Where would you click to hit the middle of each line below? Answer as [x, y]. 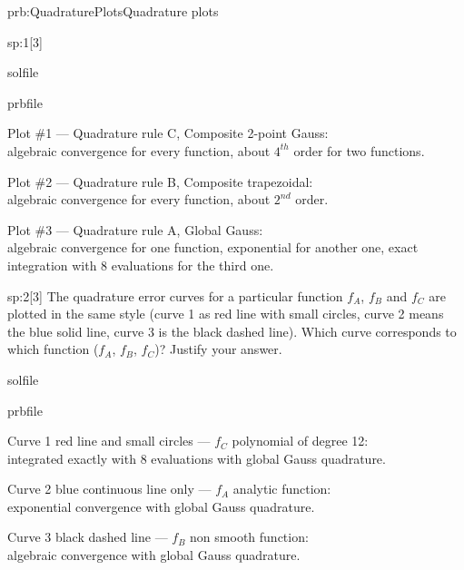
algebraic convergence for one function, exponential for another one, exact [213, 247]
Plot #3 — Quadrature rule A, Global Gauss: [135, 229]
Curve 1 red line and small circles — [109, 441]
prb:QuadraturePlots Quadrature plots [113, 11]
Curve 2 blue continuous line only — [109, 489]
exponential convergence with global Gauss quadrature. [161, 506]
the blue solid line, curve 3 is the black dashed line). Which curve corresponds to [232, 331]
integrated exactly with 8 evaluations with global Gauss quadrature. [197, 458]
